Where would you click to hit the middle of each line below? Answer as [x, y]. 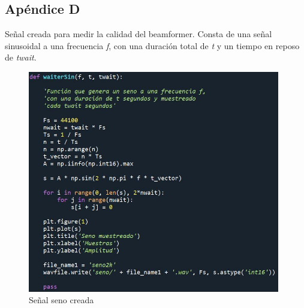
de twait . [21, 57]
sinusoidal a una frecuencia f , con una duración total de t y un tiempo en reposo [152, 45]
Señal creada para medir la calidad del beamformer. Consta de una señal [139, 34]
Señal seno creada [61, 300]
